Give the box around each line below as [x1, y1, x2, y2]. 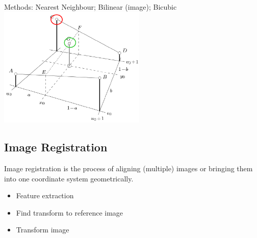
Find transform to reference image [16, 207, 123, 218]
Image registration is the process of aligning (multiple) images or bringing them [4, 163, 253, 173]
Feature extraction [16, 190, 74, 201]
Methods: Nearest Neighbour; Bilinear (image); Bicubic [4, 2, 177, 12]
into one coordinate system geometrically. [4, 173, 134, 183]
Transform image [16, 224, 69, 235]
